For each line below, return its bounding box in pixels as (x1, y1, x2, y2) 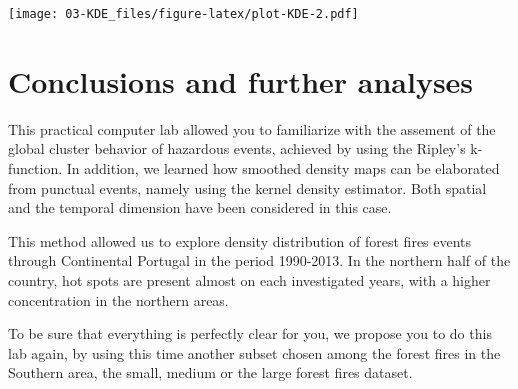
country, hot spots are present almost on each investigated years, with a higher (8, 269, 491, 290)
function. (8, 157, 63, 178)
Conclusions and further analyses (8, 60, 474, 101)
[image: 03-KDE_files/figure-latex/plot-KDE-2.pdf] (8, 7, 359, 21)
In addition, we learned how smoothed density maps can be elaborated (66, 157, 500, 178)
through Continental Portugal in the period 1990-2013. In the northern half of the (8, 250, 511, 271)
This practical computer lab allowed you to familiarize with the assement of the (8, 118, 496, 139)
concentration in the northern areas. (8, 289, 229, 310)
